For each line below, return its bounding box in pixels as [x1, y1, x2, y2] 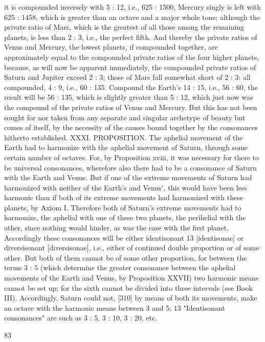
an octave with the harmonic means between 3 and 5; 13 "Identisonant [4, 302, 225, 313]
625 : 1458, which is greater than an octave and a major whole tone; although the [4, 11, 260, 22]
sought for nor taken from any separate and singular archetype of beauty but [4, 112, 246, 122]
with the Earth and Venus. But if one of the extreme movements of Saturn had [4, 172, 252, 183]
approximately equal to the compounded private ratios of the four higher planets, [4, 51, 259, 62]
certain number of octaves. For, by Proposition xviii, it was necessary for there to [4, 152, 259, 162]
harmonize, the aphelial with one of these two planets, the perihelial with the [4, 212, 246, 223]
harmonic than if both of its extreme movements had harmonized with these [4, 192, 243, 203]
